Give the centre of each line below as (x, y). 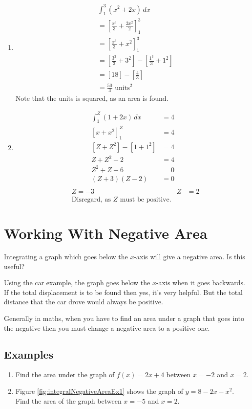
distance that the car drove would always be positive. (84, 302)
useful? (14, 266)
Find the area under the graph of (65, 375)
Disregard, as (91, 199)
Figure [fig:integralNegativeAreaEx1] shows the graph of (99, 391)
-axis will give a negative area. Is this (189, 257)
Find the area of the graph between (68, 400)
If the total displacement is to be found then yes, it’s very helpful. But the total (123, 292)
